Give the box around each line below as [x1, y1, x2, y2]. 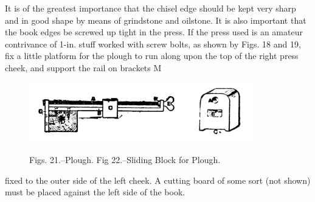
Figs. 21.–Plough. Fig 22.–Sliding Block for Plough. [29, 153, 221, 166]
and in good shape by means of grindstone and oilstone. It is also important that [5, 13, 306, 26]
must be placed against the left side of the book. [5, 186, 185, 198]
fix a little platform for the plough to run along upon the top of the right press [5, 49, 299, 62]
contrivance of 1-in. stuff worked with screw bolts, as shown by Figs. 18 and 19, [5, 37, 301, 50]
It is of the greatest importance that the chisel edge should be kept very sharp [5, 2, 296, 14]
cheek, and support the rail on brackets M [5, 61, 162, 74]
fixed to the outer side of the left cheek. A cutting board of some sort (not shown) [5, 173, 311, 186]
